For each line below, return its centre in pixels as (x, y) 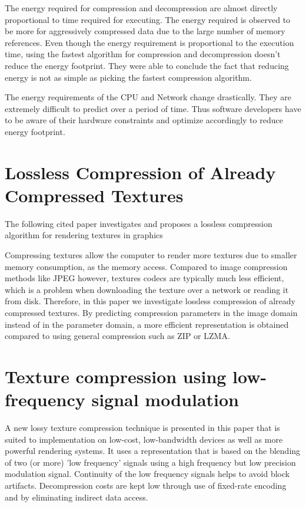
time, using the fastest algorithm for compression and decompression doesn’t (143, 54)
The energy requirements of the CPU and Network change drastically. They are (148, 97)
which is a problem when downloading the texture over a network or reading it (147, 289)
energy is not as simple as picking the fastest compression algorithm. (128, 77)
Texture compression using (116, 376)
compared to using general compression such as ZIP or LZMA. (117, 336)
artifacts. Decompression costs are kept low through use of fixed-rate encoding (146, 485)
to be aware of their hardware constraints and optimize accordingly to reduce (144, 120)
